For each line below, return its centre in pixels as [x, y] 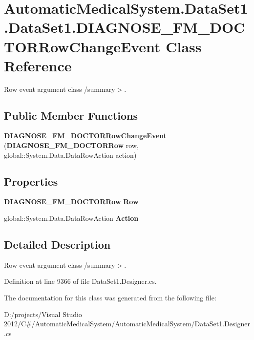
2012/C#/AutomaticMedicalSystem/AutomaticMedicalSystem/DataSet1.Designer [127, 324]
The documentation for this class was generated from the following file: [110, 298]
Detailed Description [57, 244]
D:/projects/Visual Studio [43, 314]
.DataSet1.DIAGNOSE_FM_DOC [125, 27]
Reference [38, 65]
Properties [31, 181]
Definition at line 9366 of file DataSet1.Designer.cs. [80, 281]
